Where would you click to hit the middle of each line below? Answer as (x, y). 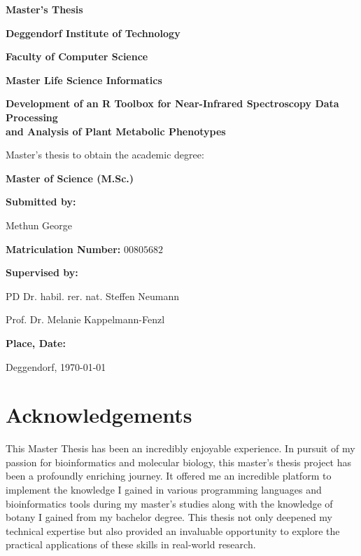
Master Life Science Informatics (84, 80)
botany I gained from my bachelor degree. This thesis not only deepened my (169, 517)
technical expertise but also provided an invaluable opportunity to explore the (173, 530)
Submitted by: (41, 202)
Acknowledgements (99, 415)
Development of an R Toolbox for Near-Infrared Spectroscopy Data (172, 103)
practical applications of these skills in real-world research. (131, 544)
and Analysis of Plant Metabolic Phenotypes (116, 131)
